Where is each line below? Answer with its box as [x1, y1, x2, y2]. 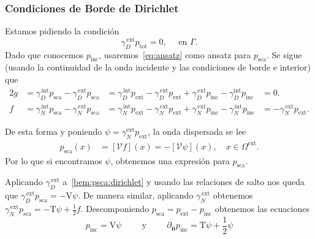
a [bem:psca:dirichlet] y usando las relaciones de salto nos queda [63, 175, 305, 188]
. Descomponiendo [80, 202, 150, 214]
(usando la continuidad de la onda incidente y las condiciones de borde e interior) [5, 61, 311, 74]
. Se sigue [266, 48, 302, 61]
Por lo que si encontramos [5, 154, 102, 167]
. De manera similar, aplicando [78, 189, 194, 202]
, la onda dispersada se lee [148, 125, 246, 138]
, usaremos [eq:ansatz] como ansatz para [99, 48, 251, 61]
